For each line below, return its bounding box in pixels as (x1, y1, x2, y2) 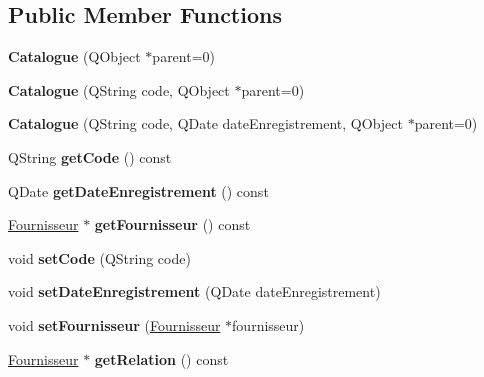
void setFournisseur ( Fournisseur (8, 314, 221, 335)
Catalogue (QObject (8, 46, 141, 67)
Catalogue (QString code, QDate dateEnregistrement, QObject (8, 113, 403, 134)
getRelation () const (94, 348, 229, 369)
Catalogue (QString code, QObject (8, 79, 230, 100)
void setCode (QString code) (8, 247, 191, 268)
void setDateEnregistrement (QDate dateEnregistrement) (8, 281, 381, 302)
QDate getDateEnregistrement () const (8, 180, 269, 201)
